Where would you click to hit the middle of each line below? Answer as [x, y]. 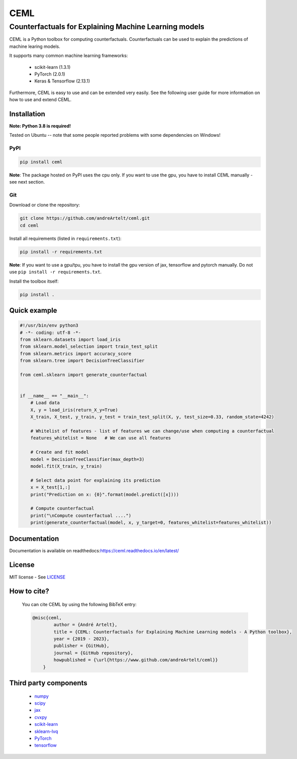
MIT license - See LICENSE [37, 577]
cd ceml [29, 225]
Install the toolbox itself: [34, 281]
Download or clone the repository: [45, 205]
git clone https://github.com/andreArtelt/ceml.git [85, 218]
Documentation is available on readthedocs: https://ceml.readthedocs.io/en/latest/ [94, 550]
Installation [27, 114]
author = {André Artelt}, [85, 625]
